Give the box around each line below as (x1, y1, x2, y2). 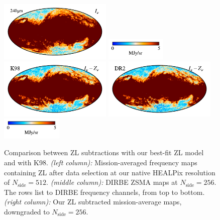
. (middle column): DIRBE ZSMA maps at (46, 177, 178, 187)
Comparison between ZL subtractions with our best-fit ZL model (4, 147, 204, 158)
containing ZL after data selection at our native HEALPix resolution (4, 167, 215, 177)
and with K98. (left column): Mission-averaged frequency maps (4, 157, 197, 168)
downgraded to (4, 206, 50, 217)
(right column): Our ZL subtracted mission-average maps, (4, 196, 182, 207)
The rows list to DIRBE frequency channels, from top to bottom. (4, 186, 205, 197)
